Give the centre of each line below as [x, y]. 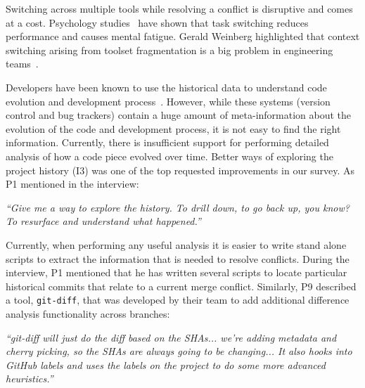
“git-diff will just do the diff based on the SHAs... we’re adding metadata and [171, 337]
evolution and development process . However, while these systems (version [168, 101]
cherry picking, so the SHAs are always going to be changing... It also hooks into [179, 351]
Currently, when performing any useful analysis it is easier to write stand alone [176, 244]
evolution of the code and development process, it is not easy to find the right [173, 128]
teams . [22, 64]
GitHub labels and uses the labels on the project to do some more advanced [166, 364]
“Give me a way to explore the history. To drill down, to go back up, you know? [178, 207]
